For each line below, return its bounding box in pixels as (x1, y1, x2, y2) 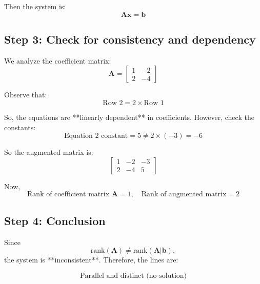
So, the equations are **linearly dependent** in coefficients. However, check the (4, 111, 254, 122)
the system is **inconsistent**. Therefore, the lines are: (4, 254, 178, 265)
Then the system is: (4, 1, 66, 11)
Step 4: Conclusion (4, 212, 106, 228)
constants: (4, 121, 36, 132)
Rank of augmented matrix (141, 191, 227, 198)
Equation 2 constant (64, 132, 128, 140)
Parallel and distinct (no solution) (79, 272, 187, 279)
